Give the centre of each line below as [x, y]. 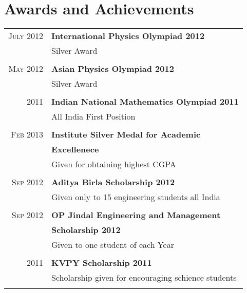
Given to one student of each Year [113, 245]
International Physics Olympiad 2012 [128, 36]
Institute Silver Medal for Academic [126, 134]
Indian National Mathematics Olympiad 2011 [145, 102]
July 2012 [26, 36]
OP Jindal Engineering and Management [136, 215]
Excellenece [75, 149]
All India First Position [93, 116]
